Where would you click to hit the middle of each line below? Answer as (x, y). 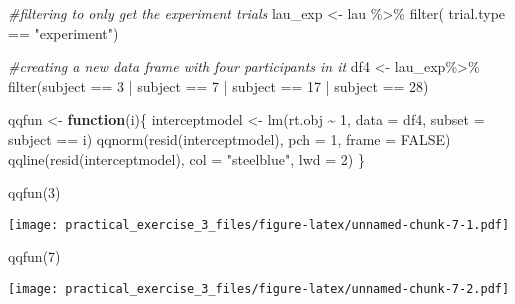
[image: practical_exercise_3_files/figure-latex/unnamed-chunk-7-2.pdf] (259, 289)
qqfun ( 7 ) (34, 256)
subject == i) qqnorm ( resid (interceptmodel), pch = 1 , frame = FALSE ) (229, 138)
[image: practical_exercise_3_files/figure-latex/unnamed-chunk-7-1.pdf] (259, 224)
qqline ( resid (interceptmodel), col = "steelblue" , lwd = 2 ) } (186, 158)
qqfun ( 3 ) (34, 192)
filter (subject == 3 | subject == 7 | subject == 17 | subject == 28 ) (218, 85)
